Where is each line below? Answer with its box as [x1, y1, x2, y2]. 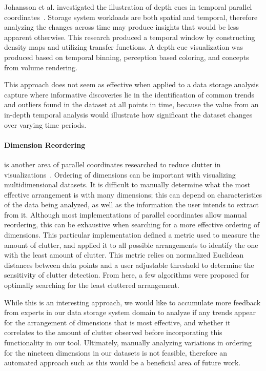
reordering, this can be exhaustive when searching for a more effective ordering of [4, 219, 260, 230]
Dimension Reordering [4, 139, 86, 150]
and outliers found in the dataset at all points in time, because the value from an [4, 99, 259, 110]
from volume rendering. [4, 62, 77, 72]
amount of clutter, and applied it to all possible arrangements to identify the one [4, 239, 258, 250]
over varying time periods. [4, 119, 87, 130]
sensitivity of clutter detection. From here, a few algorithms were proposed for [4, 269, 250, 280]
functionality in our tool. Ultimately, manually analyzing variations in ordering [4, 337, 252, 348]
